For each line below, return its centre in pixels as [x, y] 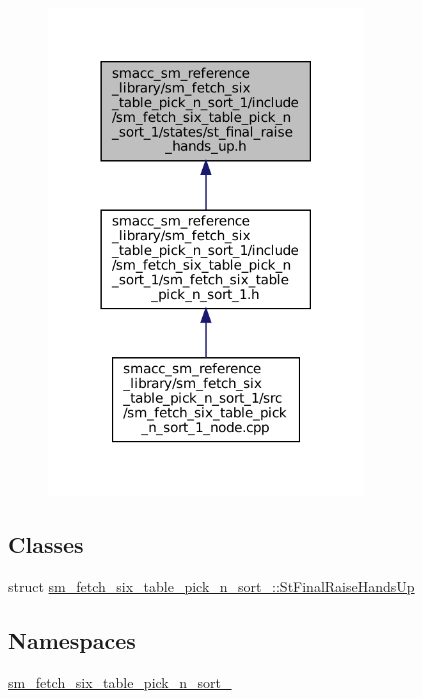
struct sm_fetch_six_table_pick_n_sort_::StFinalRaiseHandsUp [211, 585]
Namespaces [72, 639]
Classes [46, 544]
